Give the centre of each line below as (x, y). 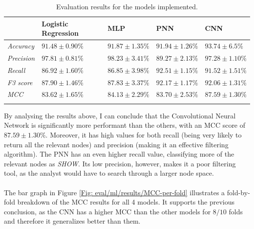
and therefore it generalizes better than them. (72, 221)
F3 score (20, 82)
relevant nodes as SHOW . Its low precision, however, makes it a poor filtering (120, 163)
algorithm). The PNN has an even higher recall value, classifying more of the (119, 154)
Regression (60, 33)
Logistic (55, 23)
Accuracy (21, 46)
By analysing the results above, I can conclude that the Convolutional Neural (120, 115)
